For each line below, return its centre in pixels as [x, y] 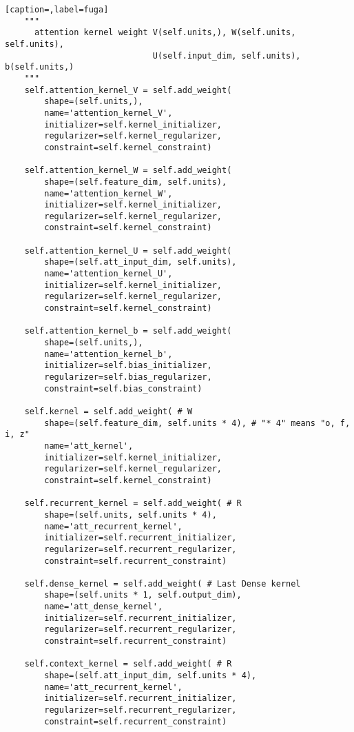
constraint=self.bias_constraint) [123, 388]
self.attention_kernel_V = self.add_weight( [128, 90]
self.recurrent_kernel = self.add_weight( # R [133, 504]
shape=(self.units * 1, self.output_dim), [143, 595]
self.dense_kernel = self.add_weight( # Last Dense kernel [163, 583]
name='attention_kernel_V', [108, 113]
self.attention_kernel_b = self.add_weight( [128, 331]
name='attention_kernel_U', [108, 274]
